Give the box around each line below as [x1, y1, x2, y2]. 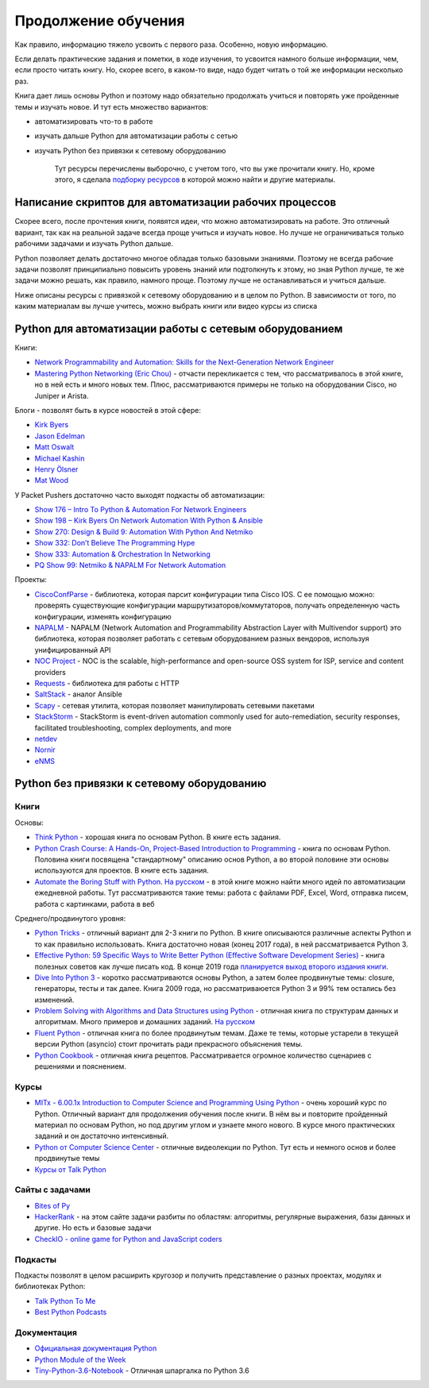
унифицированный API [34, 645, 111, 654]
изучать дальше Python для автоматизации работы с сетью [34, 131, 238, 141]
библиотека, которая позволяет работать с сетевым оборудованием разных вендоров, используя [34, 634, 369, 643]
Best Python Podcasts [34, 1307, 107, 1317]
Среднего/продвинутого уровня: [14, 913, 126, 923]
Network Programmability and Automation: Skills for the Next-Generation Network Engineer [34, 357, 334, 367]
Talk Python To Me [34, 1296, 96, 1305]
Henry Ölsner [34, 465, 79, 474]
